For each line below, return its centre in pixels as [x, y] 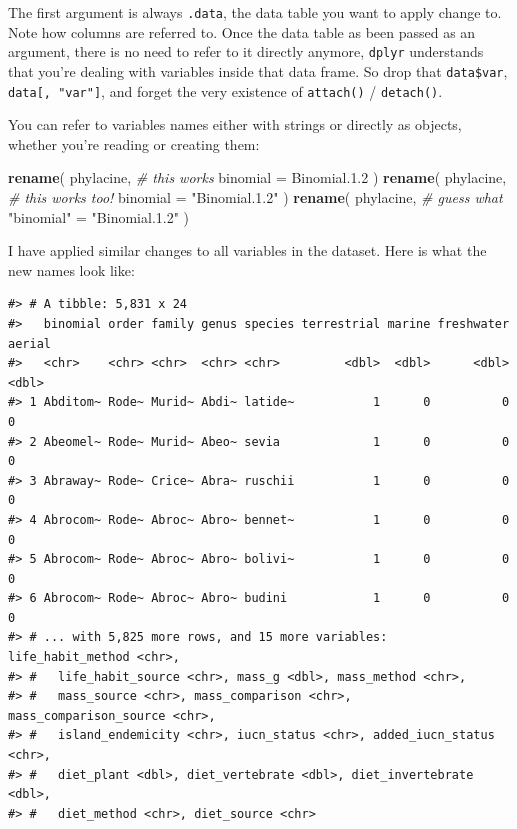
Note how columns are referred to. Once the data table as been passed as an [242, 31]
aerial [29, 343]
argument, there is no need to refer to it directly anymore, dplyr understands [246, 51]
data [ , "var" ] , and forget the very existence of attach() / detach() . [225, 90]
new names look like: [71, 269]
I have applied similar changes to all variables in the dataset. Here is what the [247, 250]
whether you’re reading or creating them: [134, 143]
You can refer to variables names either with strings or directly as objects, [235, 124]
